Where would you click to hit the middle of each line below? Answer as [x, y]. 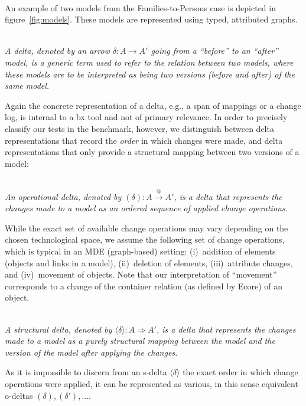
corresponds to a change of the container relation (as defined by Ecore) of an [144, 286]
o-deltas [19, 395]
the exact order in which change [240, 372]
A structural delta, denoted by [58, 329]
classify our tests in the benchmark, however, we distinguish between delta [139, 128]
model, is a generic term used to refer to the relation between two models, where [149, 62]
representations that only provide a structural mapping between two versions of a [152, 152]
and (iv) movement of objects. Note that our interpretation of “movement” [141, 274]
